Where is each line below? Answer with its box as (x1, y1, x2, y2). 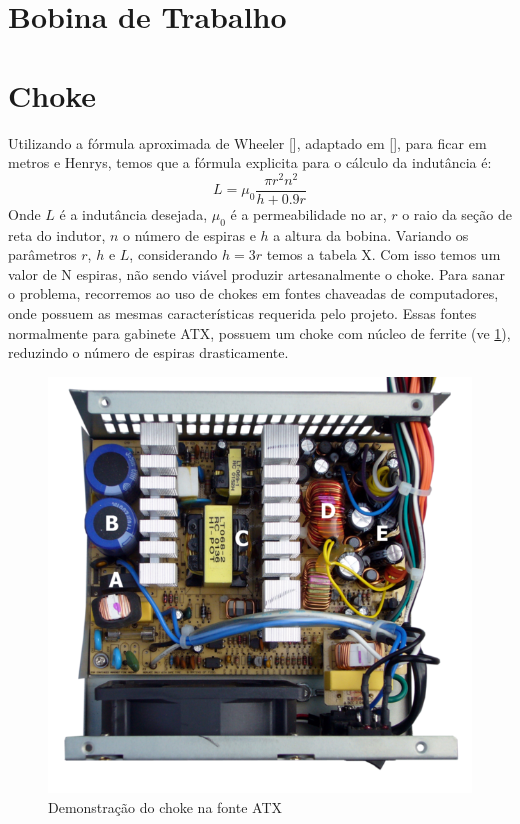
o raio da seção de (402, 203, 512, 224)
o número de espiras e (123, 224, 256, 245)
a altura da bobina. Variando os (273, 224, 469, 245)
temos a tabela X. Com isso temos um (266, 244, 501, 265)
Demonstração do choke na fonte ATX (48, 796, 283, 817)
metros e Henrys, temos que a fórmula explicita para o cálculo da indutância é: (8, 152, 492, 173)
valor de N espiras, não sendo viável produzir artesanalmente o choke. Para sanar (8, 263, 506, 284)
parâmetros (8, 244, 77, 265)
